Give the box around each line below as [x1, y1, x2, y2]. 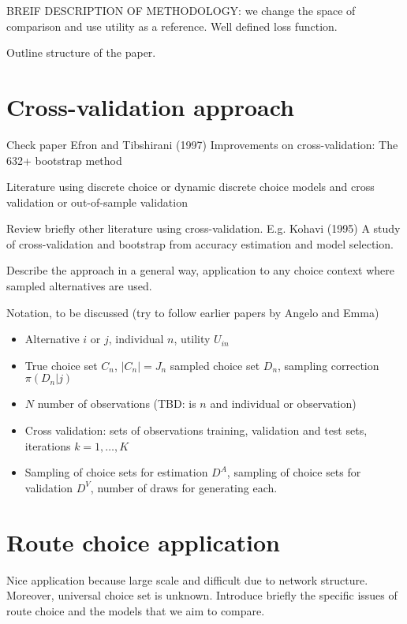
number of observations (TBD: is [37, 395, 196, 412]
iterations [24, 437, 71, 454]
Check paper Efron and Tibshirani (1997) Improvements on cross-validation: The [6, 136, 398, 152]
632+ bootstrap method [6, 151, 122, 168]
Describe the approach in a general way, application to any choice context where [6, 262, 394, 278]
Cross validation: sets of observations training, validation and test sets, [24, 422, 368, 439]
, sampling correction [278, 357, 379, 373]
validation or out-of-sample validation [6, 193, 188, 210]
